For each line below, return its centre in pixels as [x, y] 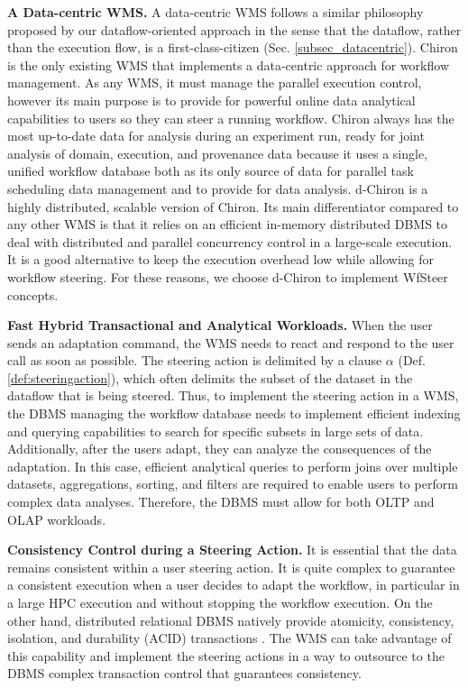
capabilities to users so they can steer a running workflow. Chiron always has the [231, 118]
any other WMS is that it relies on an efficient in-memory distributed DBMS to [228, 224]
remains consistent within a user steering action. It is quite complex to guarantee [231, 567]
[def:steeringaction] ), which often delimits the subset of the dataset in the [210, 377]
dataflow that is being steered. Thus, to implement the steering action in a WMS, [233, 395]
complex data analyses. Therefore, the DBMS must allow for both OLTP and [221, 502]
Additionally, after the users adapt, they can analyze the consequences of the [220, 449]
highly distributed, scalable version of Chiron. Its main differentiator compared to [233, 206]
